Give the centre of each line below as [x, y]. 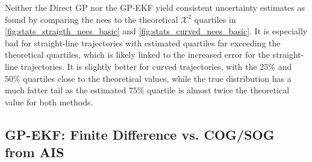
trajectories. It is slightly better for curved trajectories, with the [139, 66]
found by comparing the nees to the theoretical [92, 19]
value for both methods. [49, 101]
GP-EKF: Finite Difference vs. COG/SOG [140, 134]
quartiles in [215, 19]
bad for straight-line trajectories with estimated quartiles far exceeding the [143, 42]
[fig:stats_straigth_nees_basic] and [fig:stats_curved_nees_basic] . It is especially [156, 31]
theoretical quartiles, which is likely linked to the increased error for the [137, 55]
